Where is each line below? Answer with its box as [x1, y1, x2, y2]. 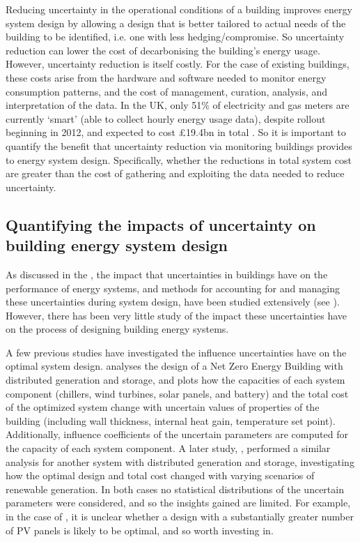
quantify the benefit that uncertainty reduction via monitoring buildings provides [6, 138, 352, 153]
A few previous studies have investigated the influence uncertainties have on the [6, 345, 347, 359]
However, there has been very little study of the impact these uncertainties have [6, 308, 347, 322]
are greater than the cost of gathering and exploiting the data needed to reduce [6, 166, 345, 181]
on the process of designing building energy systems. [6, 322, 229, 336]
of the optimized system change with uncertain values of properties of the [6, 400, 320, 414]
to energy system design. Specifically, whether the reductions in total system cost [6, 152, 352, 167]
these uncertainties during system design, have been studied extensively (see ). [6, 294, 340, 309]
